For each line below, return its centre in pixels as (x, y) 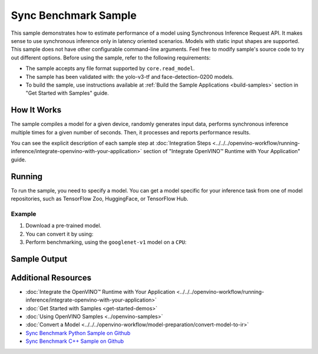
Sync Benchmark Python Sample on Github (78, 333)
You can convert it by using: (59, 234)
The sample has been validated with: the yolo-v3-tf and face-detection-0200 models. (130, 77)
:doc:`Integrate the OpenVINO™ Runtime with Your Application (100, 292)
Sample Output (39, 259)
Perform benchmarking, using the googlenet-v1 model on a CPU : (106, 242)
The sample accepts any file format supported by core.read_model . (110, 68)
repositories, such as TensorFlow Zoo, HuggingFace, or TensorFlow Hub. (100, 199)
